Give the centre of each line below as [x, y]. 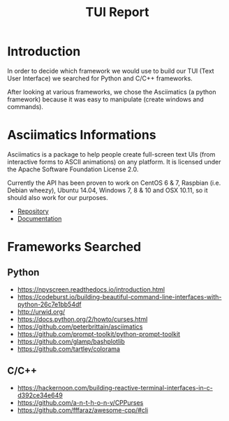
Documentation [39, 218]
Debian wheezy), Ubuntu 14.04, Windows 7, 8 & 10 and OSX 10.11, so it [108, 190]
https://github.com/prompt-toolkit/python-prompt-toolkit [98, 334]
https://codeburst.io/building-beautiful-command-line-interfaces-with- [119, 297]
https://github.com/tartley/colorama [69, 349]
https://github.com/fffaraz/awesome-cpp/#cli [83, 410]
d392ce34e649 [40, 395]
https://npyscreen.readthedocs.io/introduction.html [91, 289]
